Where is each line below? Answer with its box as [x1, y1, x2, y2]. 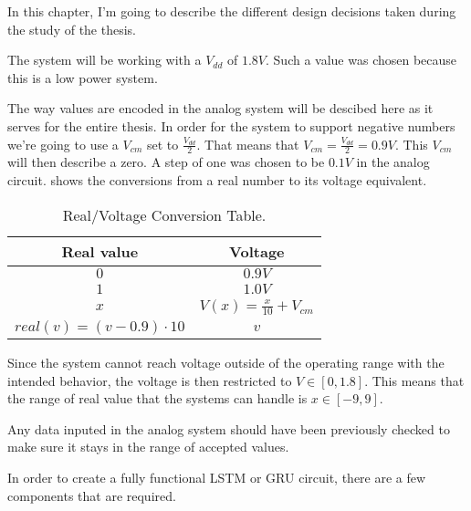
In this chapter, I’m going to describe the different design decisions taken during [7, 2, 456, 20]
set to [146, 134, 179, 153]
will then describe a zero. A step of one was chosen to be [7, 152, 325, 172]
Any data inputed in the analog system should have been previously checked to [7, 419, 450, 438]
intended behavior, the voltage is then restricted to [7, 370, 292, 390]
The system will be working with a [7, 50, 202, 69]
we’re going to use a [7, 134, 119, 153]
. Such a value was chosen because [266, 50, 457, 69]
